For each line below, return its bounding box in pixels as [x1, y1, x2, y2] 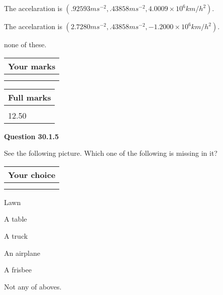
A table [4, 214, 27, 224]
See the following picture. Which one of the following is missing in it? [4, 148, 217, 158]
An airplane [4, 247, 41, 258]
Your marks [8, 60, 56, 72]
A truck [4, 230, 28, 241]
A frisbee [4, 264, 32, 275]
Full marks [8, 91, 51, 103]
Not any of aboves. [4, 281, 62, 291]
